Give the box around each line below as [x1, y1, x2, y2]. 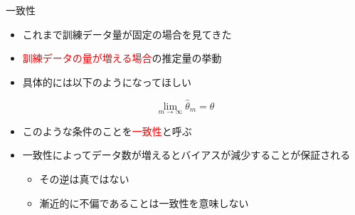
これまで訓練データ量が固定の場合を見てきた [22, 26, 232, 41]
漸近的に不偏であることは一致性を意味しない [39, 195, 249, 210]
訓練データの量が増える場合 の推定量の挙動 [22, 51, 222, 65]
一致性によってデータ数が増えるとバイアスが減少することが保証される [22, 147, 351, 162]
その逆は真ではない [39, 172, 129, 186]
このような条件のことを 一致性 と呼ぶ [22, 123, 192, 138]
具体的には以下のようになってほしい [22, 74, 192, 89]
